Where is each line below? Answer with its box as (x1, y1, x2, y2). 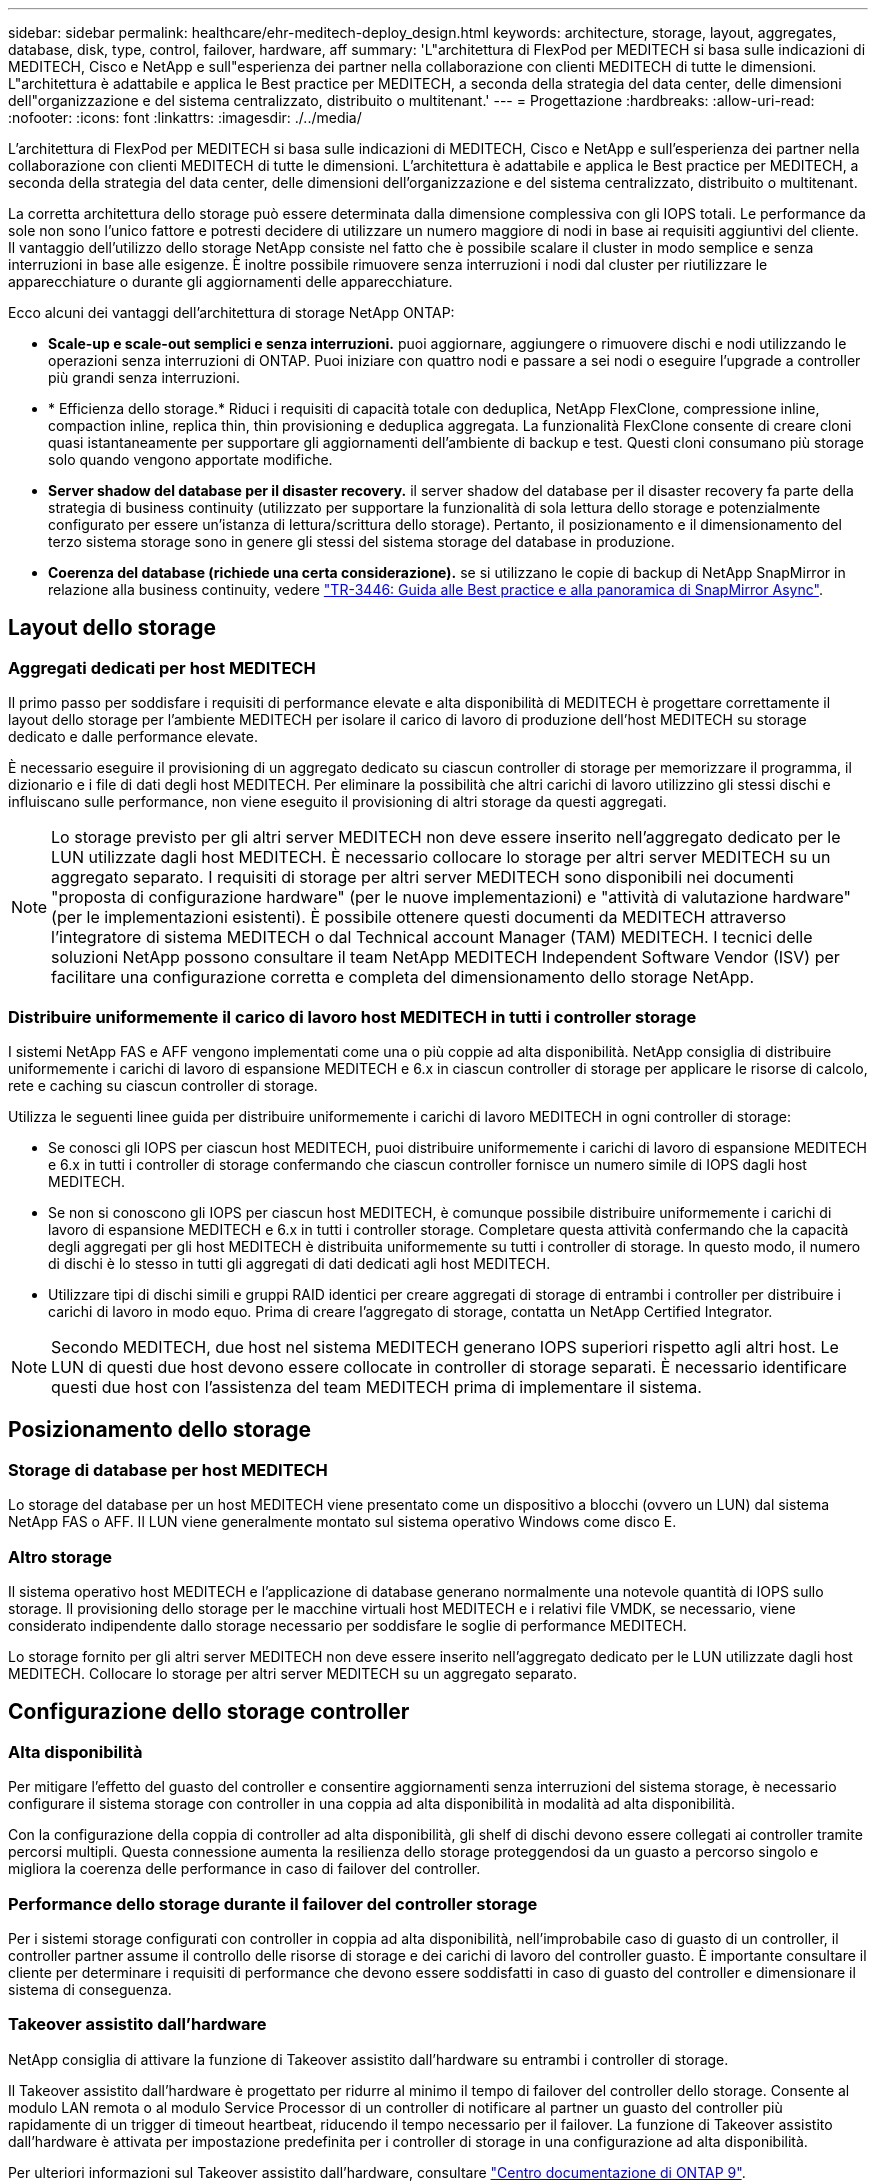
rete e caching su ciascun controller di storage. (8, 1076, 318, 1094)
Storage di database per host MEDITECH (8, 1459, 328, 1480)
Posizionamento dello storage (8, 1417, 312, 1443)
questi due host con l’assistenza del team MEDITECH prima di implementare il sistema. (51, 1376, 702, 1397)
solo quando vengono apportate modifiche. (48, 451, 333, 468)
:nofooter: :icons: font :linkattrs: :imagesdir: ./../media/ (8, 109, 362, 126)
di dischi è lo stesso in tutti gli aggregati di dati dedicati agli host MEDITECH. (48, 1254, 551, 1272)
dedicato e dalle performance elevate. (8, 728, 258, 746)
